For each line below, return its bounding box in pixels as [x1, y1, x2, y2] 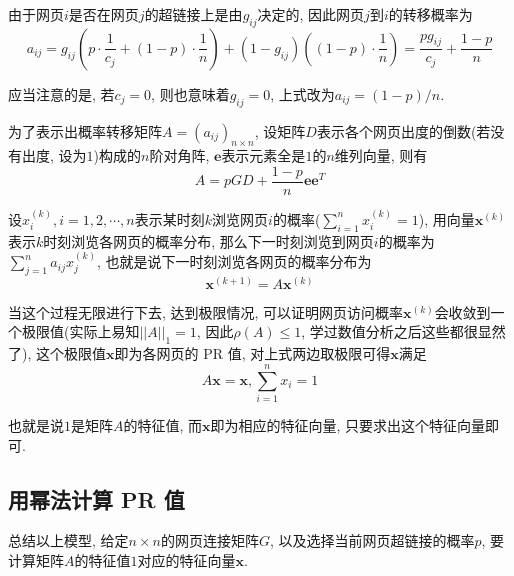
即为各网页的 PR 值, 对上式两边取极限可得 [114, 343, 391, 364]
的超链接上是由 [144, 4, 243, 24]
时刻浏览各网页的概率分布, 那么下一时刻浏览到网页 [43, 230, 374, 251]
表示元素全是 [221, 145, 306, 166]
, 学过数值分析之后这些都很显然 [301, 321, 506, 342]
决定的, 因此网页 [257, 4, 365, 24]
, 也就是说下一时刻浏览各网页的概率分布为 [97, 251, 372, 272]
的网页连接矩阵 [160, 530, 259, 551]
